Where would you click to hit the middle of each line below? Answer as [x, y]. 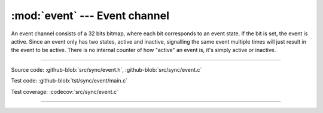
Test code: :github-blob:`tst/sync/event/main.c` [69, 81]
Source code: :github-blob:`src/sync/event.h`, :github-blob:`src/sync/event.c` [106, 69]
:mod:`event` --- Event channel [90, 16]
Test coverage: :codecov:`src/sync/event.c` [65, 91]
